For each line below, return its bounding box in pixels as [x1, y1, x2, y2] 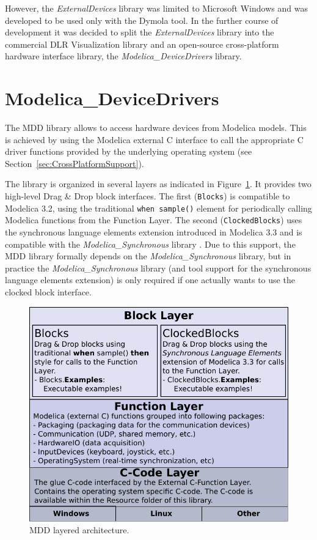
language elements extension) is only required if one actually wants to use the [5, 273, 295, 286]
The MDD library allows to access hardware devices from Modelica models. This [5, 121, 307, 134]
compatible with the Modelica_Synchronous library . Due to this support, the [5, 237, 296, 250]
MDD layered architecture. [29, 523, 129, 536]
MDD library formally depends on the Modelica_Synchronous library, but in [5, 250, 291, 262]
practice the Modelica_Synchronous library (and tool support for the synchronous [5, 261, 312, 274]
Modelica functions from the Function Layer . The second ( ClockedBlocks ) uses [5, 213, 302, 226]
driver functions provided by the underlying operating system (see [5, 145, 252, 158]
